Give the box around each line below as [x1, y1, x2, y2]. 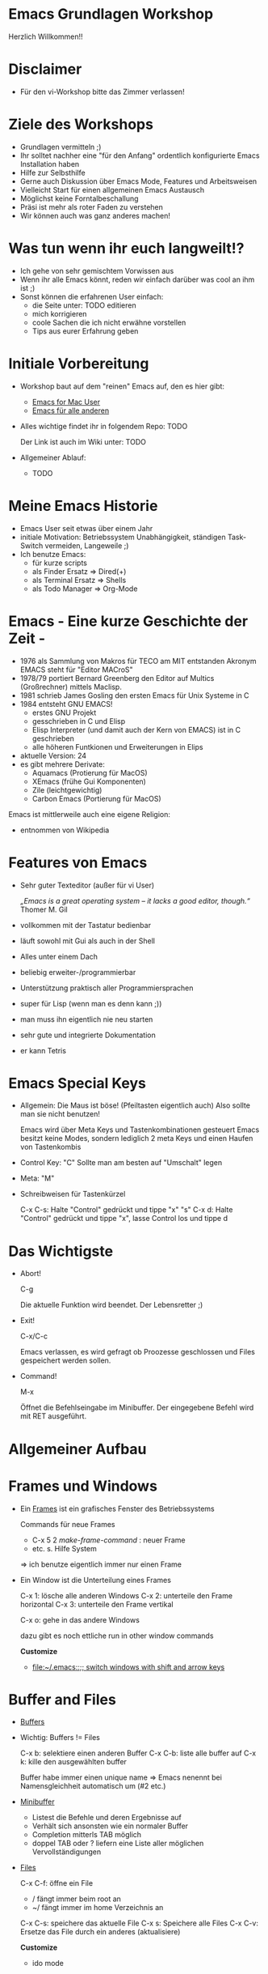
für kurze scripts [31, 558, 87, 568]
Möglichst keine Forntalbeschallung [19, 194, 139, 203]
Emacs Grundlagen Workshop [8, 5, 214, 23]
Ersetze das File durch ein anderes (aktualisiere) [19, 1927, 181, 1937]
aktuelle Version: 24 [19, 751, 87, 760]
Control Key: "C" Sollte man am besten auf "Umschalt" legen [19, 1158, 223, 1168]
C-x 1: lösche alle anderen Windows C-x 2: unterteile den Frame [19, 1590, 232, 1600]
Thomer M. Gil [19, 904, 68, 914]
